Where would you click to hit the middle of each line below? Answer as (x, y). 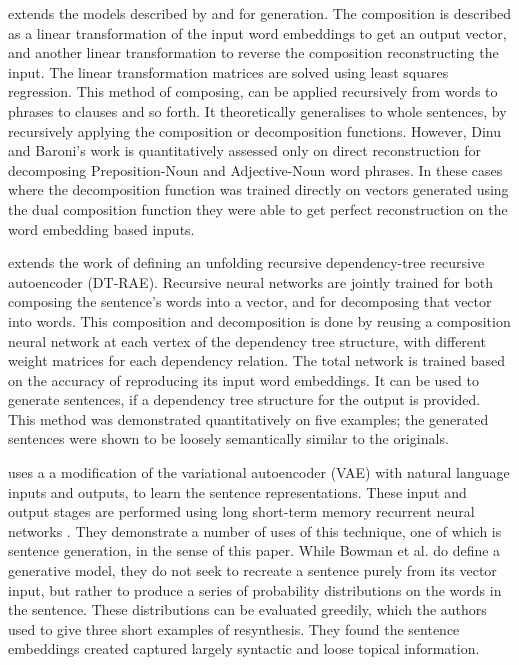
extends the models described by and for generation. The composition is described (260, 13)
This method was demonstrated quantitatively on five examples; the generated (248, 418)
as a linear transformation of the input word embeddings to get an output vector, (257, 32)
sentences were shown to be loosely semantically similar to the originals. (228, 438)
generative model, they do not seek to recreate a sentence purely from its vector (252, 570)
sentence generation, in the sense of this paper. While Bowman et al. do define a (254, 550)
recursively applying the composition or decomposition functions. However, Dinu (255, 130)
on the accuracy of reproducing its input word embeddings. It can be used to (243, 379)
